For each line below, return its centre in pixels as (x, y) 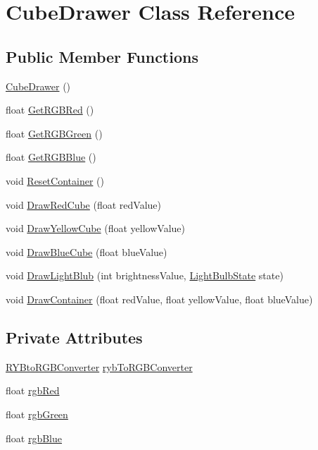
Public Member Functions (102, 56)
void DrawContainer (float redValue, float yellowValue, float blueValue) (159, 299)
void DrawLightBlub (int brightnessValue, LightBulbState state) (145, 275)
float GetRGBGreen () (54, 133)
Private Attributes (74, 337)
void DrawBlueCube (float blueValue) (87, 251)
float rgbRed (33, 390)
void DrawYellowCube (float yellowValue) (95, 228)
